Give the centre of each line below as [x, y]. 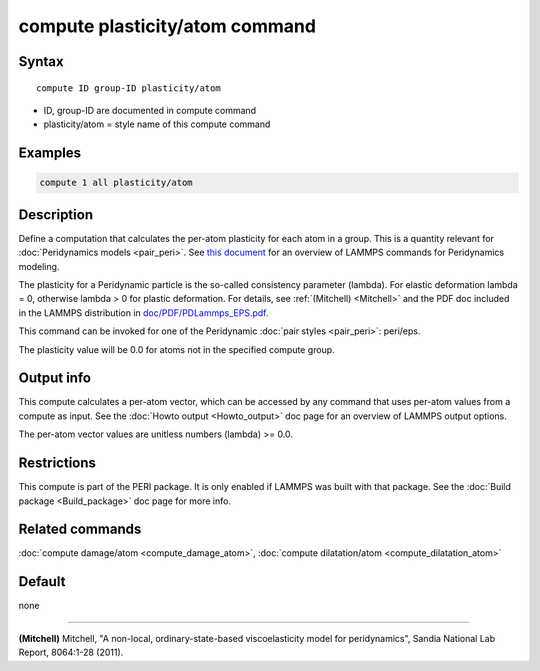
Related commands [80, 529]
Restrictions [57, 463]
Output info [55, 378]
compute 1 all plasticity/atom [116, 183]
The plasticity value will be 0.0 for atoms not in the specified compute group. [176, 349]
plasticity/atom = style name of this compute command [157, 124]
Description [56, 214]
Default [42, 581]
